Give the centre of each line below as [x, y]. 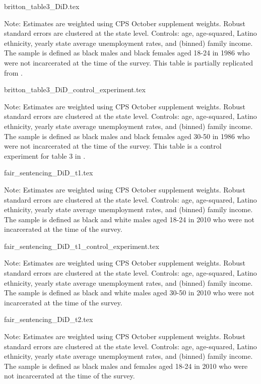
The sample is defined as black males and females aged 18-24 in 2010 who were [126, 366]
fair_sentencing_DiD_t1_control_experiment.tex [82, 246]
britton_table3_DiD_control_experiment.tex [75, 89]
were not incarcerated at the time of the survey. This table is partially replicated [128, 62]
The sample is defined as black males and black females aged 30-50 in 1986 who [127, 136]
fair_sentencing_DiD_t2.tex [49, 319]
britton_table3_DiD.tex [42, 6]
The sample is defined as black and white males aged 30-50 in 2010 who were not [129, 293]
